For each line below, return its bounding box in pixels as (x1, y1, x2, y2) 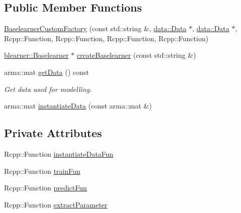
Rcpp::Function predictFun (4, 182, 87, 193)
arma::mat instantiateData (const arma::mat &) (4, 100, 152, 111)
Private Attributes (4, 125, 102, 141)
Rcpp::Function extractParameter (4, 199, 108, 209)
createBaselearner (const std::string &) (76, 50, 196, 60)
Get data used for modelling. (4, 83, 92, 94)
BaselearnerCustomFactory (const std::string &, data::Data (4, 23, 187, 34)
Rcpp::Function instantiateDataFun (4, 148, 114, 159)
